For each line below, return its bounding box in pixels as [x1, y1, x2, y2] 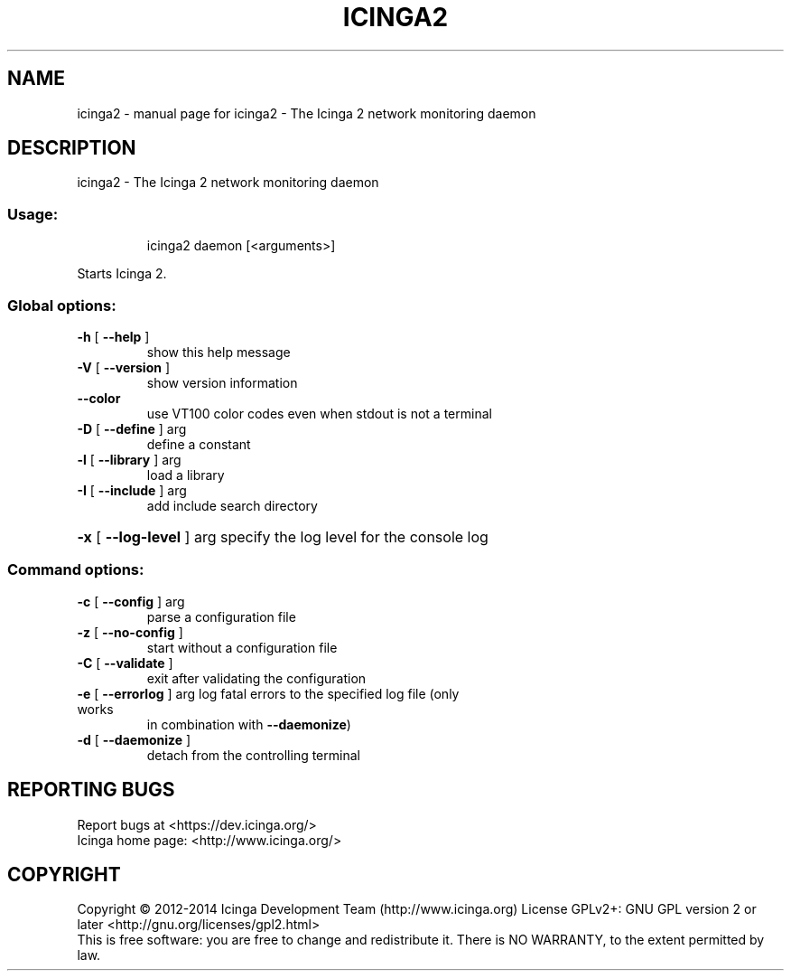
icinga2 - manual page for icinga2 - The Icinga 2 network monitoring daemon [77, 105, 536, 121]
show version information [146, 374, 298, 390]
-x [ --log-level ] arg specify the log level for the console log [77, 527, 489, 546]
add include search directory [146, 497, 318, 513]
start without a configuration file [146, 639, 338, 655]
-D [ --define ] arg [77, 420, 187, 437]
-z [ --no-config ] [77, 624, 183, 640]
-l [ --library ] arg [77, 451, 181, 467]
